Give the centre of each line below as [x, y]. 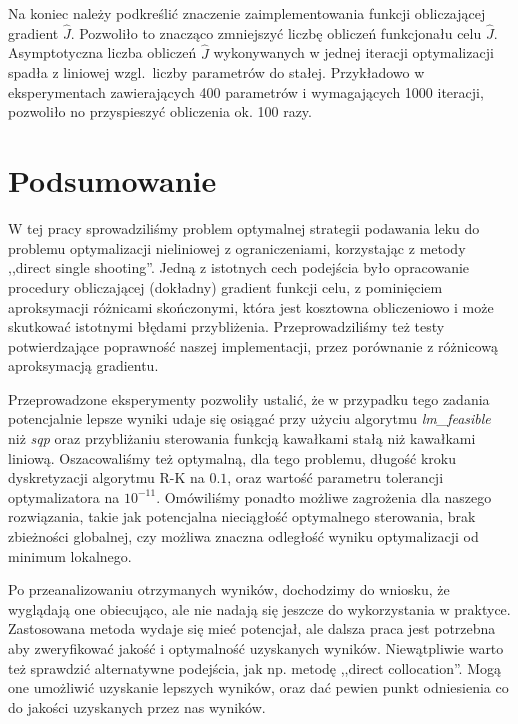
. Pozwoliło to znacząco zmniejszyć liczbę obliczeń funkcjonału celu [276, 32]
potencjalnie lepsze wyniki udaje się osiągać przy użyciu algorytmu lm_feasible [249, 418]
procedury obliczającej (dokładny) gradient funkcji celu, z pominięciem [225, 286]
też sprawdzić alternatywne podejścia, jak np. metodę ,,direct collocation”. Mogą [254, 667]
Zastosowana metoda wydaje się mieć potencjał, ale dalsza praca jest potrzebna [252, 628]
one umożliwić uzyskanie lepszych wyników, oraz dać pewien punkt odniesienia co [258, 687]
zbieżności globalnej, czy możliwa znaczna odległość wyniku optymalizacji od [243, 536]
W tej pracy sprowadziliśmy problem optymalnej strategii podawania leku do [244, 228]
